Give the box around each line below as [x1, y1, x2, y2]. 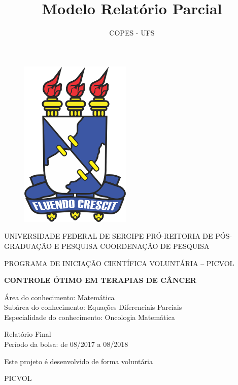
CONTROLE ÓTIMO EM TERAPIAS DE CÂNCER [4, 275, 196, 285]
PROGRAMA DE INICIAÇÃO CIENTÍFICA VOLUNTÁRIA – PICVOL [4, 258, 234, 268]
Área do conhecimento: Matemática [4, 292, 115, 302]
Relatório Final [4, 329, 51, 339]
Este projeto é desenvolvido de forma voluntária [4, 356, 153, 366]
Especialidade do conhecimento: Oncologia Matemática [4, 311, 175, 322]
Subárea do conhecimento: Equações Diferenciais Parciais [4, 302, 182, 312]
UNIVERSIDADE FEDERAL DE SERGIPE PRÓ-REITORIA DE [4, 231, 213, 241]
